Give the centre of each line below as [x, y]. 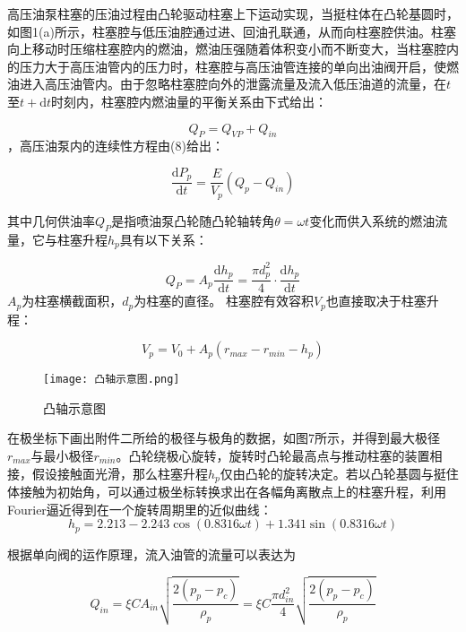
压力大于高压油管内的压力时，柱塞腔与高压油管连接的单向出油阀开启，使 [233, 66]
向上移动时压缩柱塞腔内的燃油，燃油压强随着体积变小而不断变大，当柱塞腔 [227, 49]
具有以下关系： [164, 239]
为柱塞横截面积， [72, 301]
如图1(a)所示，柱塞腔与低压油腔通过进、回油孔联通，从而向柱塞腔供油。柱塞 [232, 31]
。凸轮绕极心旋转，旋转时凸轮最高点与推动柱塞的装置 [273, 456]
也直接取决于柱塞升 [382, 301]
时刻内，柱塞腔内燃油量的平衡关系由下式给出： [190, 101]
